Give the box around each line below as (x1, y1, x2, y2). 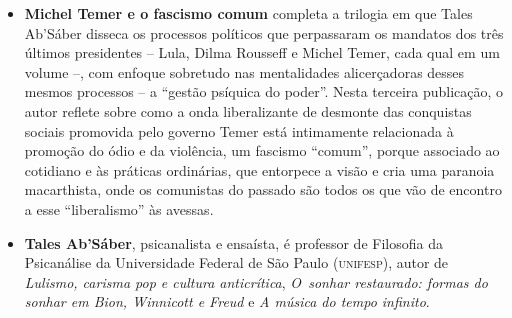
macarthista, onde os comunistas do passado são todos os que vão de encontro (24, 179, 502, 200)
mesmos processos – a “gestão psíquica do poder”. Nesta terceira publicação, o (24, 81, 504, 102)
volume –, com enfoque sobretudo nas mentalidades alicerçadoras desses (24, 61, 465, 82)
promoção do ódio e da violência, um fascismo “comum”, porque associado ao (24, 140, 500, 161)
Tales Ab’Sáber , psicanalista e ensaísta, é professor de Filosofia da (24, 232, 443, 253)
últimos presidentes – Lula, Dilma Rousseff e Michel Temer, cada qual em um (24, 42, 500, 63)
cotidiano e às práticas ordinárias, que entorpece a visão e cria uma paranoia (24, 159, 495, 180)
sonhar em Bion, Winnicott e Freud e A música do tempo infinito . (24, 291, 430, 312)
